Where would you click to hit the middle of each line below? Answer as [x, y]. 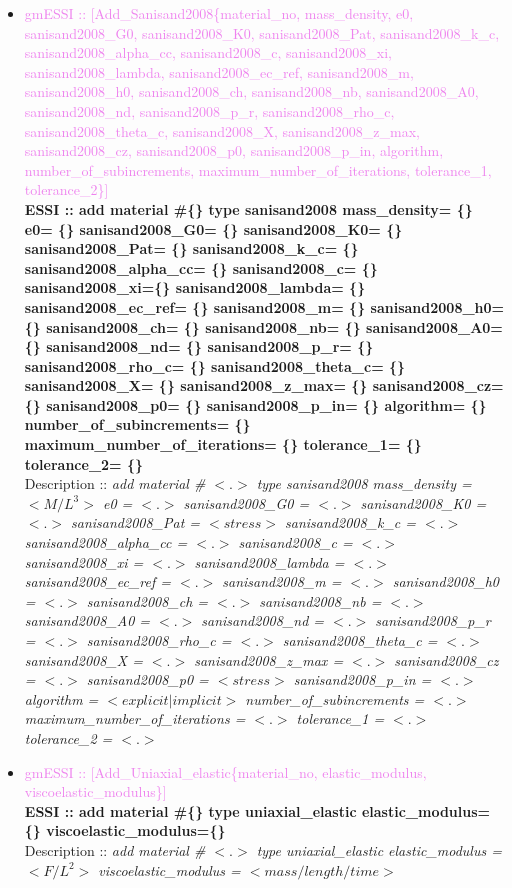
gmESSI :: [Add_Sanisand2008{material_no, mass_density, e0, [219, 13]
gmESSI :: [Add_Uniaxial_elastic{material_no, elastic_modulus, [225, 771]
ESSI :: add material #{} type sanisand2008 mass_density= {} [248, 208]
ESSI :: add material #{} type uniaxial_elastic [190, 810]
